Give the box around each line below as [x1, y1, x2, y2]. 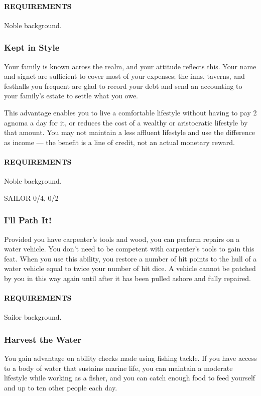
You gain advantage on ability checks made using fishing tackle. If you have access [4, 353, 257, 363]
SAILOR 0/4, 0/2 [4, 192, 59, 203]
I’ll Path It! [4, 214, 52, 226]
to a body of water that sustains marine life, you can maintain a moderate [4, 362, 233, 373]
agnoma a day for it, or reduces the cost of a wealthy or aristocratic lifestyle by [4, 117, 248, 127]
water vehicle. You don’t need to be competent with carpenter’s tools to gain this [4, 243, 254, 254]
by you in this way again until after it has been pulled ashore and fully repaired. [4, 273, 251, 283]
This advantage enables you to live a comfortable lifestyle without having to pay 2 [4, 107, 257, 117]
